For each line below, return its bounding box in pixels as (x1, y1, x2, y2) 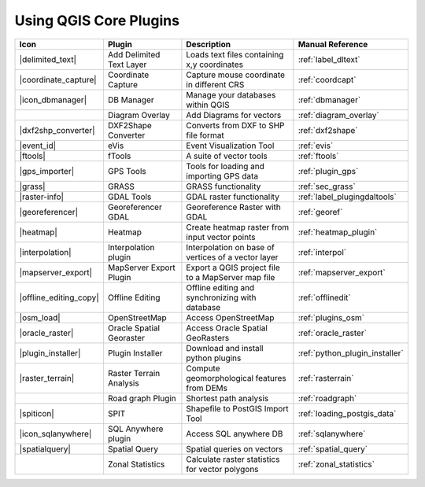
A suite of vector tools (186, 150, 268, 161)
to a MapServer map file (186, 271, 275, 282)
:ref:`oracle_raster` (297, 327, 368, 338)
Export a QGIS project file (186, 262, 281, 273)
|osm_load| (19, 312, 61, 323)
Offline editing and (186, 282, 255, 293)
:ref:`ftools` (297, 150, 339, 161)
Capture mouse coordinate (186, 69, 286, 80)
